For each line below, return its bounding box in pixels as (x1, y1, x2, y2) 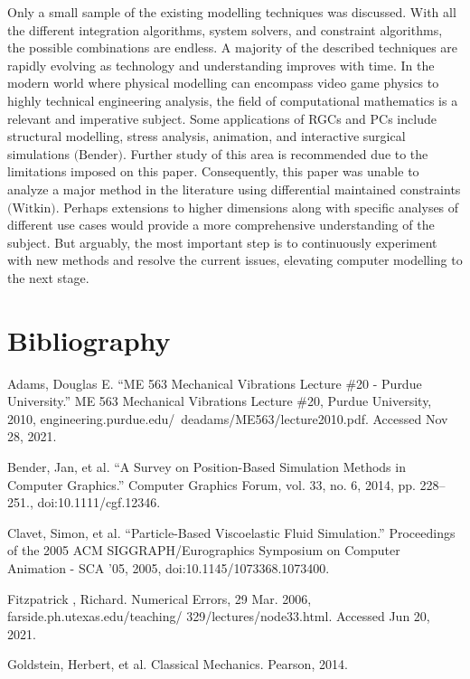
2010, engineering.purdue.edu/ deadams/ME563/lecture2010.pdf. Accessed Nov (7, 409, 448, 428)
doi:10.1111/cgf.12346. (37, 493, 161, 512)
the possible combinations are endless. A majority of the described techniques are (7, 38, 458, 57)
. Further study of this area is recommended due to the (122, 144, 428, 163)
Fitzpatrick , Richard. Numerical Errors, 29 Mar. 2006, (7, 589, 312, 608)
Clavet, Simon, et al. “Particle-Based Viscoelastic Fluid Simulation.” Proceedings (7, 523, 456, 542)
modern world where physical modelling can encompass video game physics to (7, 73, 439, 92)
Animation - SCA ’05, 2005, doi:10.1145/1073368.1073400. (7, 558, 330, 577)
